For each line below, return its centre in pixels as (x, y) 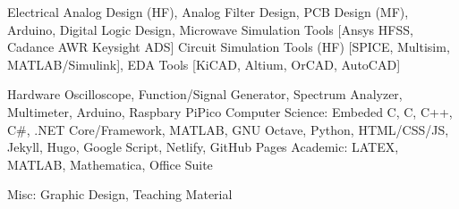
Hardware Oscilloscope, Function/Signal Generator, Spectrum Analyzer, (205, 94)
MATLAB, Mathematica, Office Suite (110, 164)
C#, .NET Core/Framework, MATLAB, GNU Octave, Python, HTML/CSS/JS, (228, 129)
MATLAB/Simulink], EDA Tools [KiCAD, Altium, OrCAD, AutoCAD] (204, 64)
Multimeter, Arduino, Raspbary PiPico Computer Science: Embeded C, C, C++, (230, 111)
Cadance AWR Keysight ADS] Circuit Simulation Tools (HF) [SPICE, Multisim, (229, 47)
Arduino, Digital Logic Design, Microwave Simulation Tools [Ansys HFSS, (210, 29)
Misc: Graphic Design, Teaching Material (120, 194)
